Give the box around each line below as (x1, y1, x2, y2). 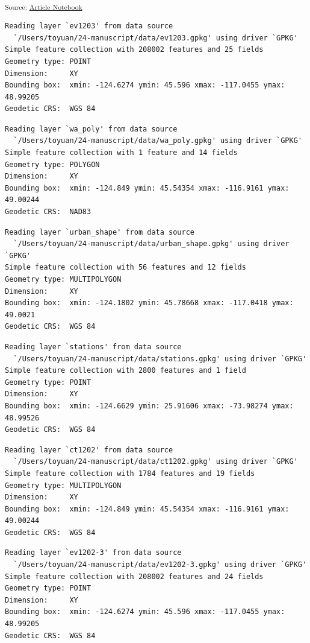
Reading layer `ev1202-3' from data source (5, 548, 182, 557)
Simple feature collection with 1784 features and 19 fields (5, 469, 255, 478)
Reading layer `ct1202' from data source (5, 445, 173, 454)
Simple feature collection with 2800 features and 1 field (5, 366, 246, 375)
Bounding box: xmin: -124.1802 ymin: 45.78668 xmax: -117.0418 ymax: (5, 299, 294, 308)
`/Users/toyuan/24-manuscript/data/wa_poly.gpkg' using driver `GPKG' (13, 136, 302, 145)
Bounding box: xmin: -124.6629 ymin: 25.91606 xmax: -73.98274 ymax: (5, 401, 294, 410)
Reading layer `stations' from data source (5, 342, 182, 351)
